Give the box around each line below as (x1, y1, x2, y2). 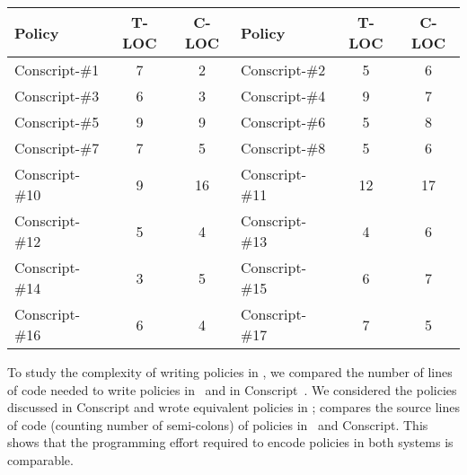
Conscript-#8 (240, 137, 326, 158)
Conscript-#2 (240, 59, 326, 80)
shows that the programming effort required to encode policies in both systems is (7, 433, 454, 452)
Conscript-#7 (14, 137, 100, 158)
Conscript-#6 (240, 111, 326, 132)
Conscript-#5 (14, 111, 100, 132)
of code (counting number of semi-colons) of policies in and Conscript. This (7, 415, 428, 434)
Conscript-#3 (14, 85, 100, 106)
